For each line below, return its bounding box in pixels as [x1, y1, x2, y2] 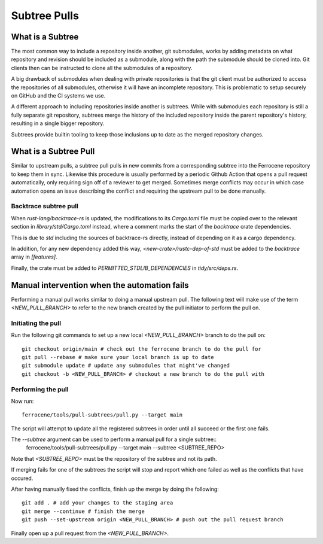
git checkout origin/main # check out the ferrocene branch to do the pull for [22, 345, 261, 352]
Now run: [11, 397, 34, 405]
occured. [11, 475, 33, 482]
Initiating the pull [11, 319, 62, 327]
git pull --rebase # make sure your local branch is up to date [22, 354, 215, 360]
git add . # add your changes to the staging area [22, 500, 173, 506]
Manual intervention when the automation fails [11, 280, 189, 290]
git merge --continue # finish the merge [22, 507, 145, 515]
